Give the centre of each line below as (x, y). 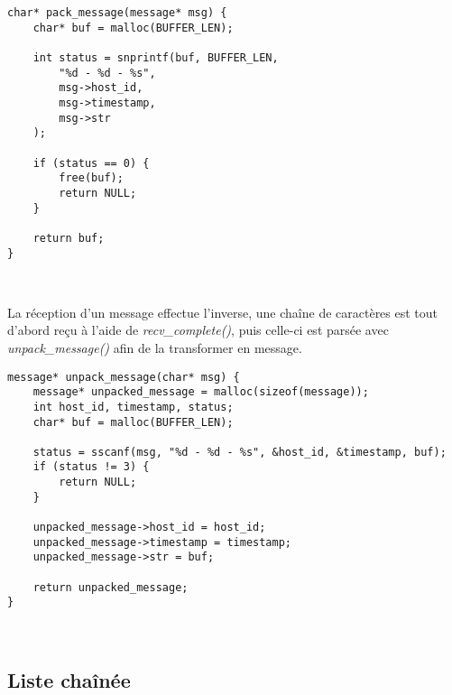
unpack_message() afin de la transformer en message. (155, 347)
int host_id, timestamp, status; (133, 407)
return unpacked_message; (111, 587)
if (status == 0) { (91, 163)
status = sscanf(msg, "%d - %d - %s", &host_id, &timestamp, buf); (240, 452)
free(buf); (91, 178)
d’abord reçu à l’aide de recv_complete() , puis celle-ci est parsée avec (198, 330)
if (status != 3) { (91, 467)
